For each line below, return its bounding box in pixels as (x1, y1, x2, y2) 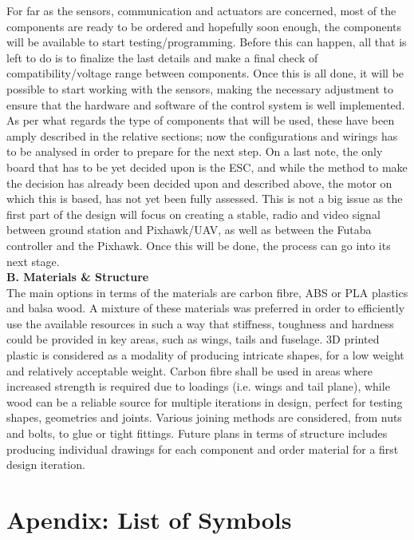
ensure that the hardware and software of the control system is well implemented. (6, 96, 405, 113)
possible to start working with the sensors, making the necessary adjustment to (6, 80, 393, 97)
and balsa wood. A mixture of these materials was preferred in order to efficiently (6, 300, 405, 316)
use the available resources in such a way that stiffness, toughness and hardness (6, 315, 394, 332)
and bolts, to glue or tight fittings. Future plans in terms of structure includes (6, 425, 388, 442)
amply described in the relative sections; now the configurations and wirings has (6, 127, 398, 144)
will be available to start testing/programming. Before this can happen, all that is (6, 34, 407, 50)
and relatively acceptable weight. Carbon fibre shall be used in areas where (6, 362, 373, 379)
